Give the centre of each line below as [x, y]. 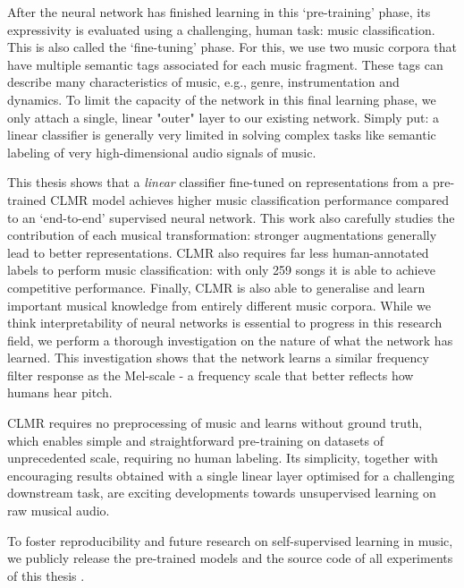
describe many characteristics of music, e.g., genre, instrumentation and [203, 82]
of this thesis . [46, 575]
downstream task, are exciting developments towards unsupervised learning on [222, 493]
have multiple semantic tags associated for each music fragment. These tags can [225, 64]
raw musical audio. [59, 511]
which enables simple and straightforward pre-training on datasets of [195, 440]
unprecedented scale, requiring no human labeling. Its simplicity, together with [223, 458]
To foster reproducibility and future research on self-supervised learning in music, [230, 540]
